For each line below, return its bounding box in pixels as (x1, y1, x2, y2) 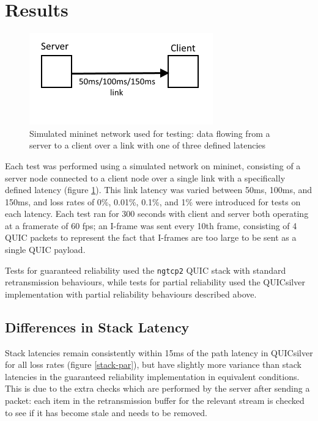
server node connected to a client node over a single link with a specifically (5, 171, 286, 184)
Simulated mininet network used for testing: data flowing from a (29, 126, 270, 139)
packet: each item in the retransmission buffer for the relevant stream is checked (5, 394, 305, 407)
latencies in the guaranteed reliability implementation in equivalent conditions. (5, 370, 300, 383)
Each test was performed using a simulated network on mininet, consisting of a (5, 159, 301, 172)
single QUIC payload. (5, 243, 86, 256)
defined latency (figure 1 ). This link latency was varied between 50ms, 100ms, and (5, 183, 312, 196)
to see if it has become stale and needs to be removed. (5, 406, 207, 419)
